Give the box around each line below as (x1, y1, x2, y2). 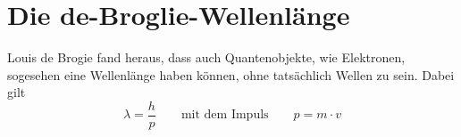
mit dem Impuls (180, 109, 269, 122)
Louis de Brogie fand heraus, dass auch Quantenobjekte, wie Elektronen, (7, 48, 406, 67)
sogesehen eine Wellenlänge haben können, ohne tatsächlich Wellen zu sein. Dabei (7, 65, 455, 84)
